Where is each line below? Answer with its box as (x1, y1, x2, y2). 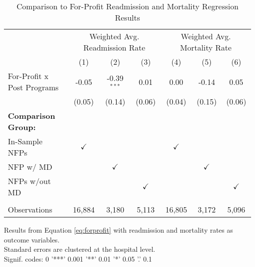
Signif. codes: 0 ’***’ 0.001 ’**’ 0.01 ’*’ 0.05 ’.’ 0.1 (4, 253, 152, 264)
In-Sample (8, 135, 43, 147)
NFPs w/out (8, 175, 51, 187)
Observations (8, 204, 52, 215)
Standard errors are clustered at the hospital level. (4, 244, 155, 254)
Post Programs (8, 81, 59, 93)
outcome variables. (4, 234, 60, 244)
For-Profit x (8, 70, 49, 81)
